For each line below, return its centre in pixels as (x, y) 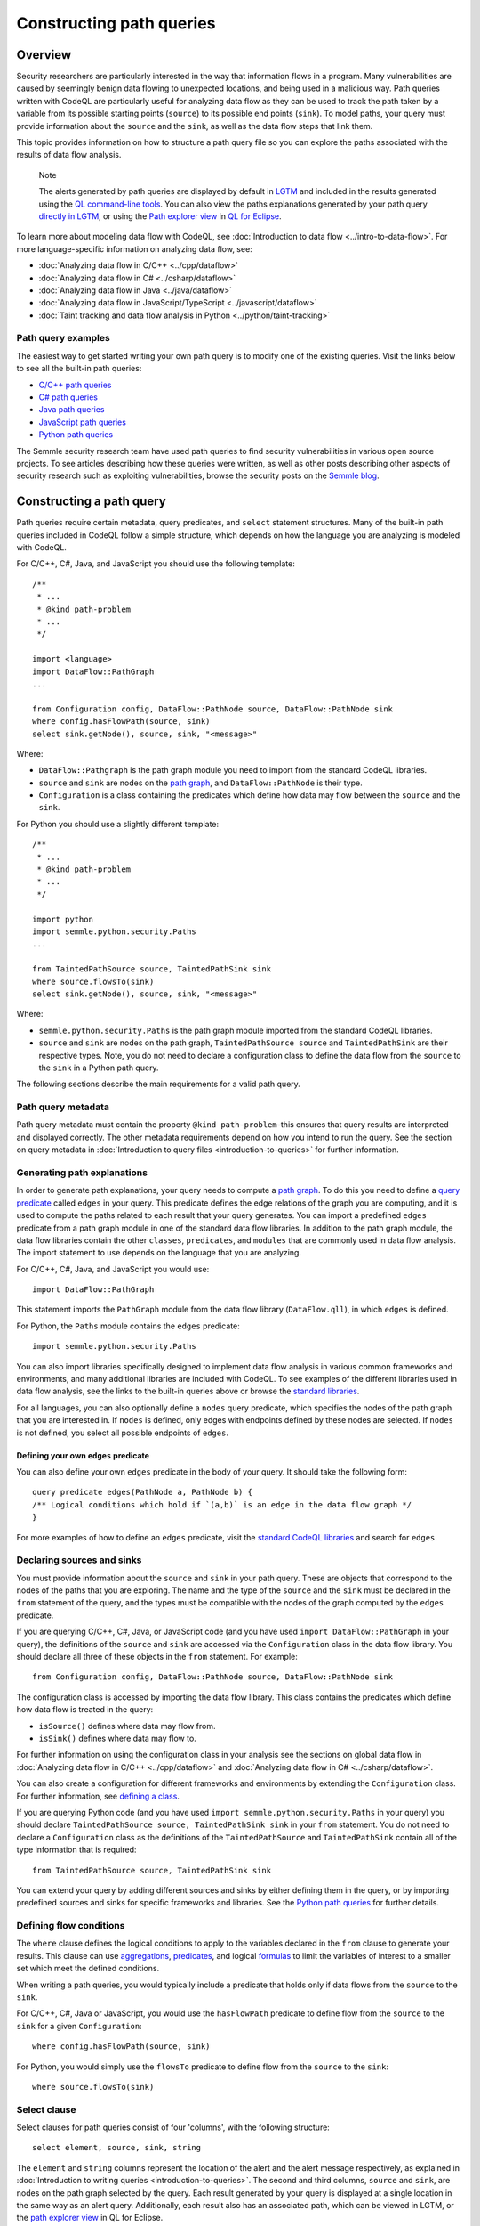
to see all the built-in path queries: (79, 369)
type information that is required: (76, 1850)
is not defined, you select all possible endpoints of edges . (122, 1433)
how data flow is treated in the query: (85, 1710)
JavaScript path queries (82, 422)
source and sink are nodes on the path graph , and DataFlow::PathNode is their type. (201, 783)
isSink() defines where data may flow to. (118, 1738)
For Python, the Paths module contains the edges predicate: (128, 1326)
